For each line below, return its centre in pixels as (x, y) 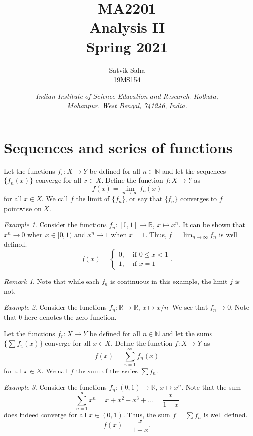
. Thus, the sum (147, 415)
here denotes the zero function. (71, 316)
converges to (199, 199)
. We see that (188, 307)
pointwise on (23, 208)
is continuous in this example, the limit (169, 281)
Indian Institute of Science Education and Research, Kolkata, (127, 96)
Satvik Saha (127, 70)
